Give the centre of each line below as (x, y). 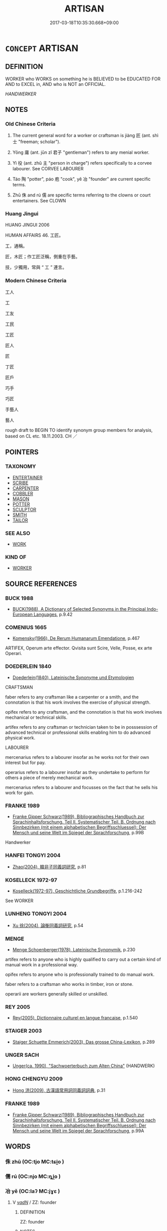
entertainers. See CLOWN (39, 201)
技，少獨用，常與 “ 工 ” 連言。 (36, 267)
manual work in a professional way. (42, 965)
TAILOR (20, 520)
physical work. (20, 738)
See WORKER (19, 901)
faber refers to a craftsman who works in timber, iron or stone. (69, 984)
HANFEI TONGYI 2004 (33, 855)
